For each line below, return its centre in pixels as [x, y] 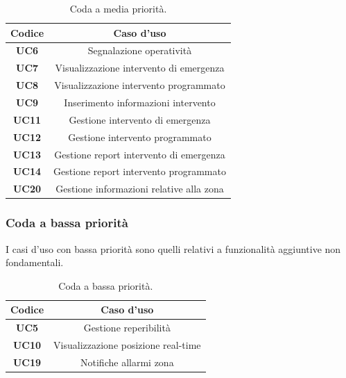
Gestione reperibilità [127, 328]
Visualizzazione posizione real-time [127, 344]
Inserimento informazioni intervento [140, 102]
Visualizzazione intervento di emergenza [140, 68]
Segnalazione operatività [140, 50]
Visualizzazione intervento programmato [140, 85]
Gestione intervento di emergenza [140, 119]
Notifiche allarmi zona [127, 362]
